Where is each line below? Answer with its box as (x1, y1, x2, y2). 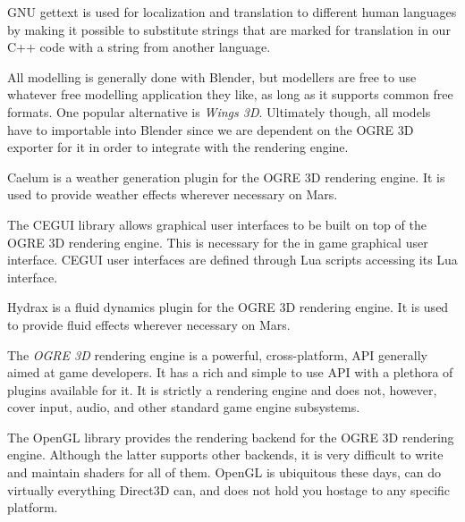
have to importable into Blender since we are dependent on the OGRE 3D (7, 120, 414, 139)
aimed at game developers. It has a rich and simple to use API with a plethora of (7, 363, 453, 382)
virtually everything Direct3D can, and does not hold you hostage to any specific (7, 480, 451, 499)
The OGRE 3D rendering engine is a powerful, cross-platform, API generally (7, 345, 427, 364)
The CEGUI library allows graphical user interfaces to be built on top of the (7, 215, 427, 233)
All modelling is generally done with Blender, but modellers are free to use (7, 67, 417, 86)
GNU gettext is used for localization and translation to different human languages (7, 3, 457, 21)
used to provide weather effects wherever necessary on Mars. (7, 185, 338, 204)
